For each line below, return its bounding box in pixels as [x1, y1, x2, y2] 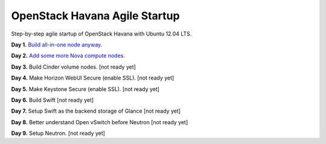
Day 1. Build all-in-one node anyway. [11, 41, 103, 48]
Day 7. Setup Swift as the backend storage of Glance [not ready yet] [11, 107, 181, 114]
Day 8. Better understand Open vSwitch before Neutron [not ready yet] [11, 118, 188, 126]
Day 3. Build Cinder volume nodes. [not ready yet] [11, 63, 136, 70]
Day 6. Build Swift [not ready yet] [11, 96, 94, 104]
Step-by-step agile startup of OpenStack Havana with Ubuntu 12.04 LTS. [11, 30, 192, 37]
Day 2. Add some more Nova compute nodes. [11, 52, 126, 60]
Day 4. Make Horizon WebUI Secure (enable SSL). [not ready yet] [11, 74, 174, 81]
